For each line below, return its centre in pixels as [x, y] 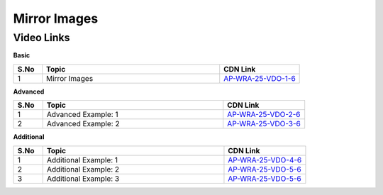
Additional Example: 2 [83, 169]
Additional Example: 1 [82, 160]
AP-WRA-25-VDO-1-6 [260, 78]
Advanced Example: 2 [83, 124]
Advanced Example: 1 [82, 115]
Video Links [41, 38]
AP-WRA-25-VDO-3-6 [264, 124]
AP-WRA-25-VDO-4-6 [265, 160]
